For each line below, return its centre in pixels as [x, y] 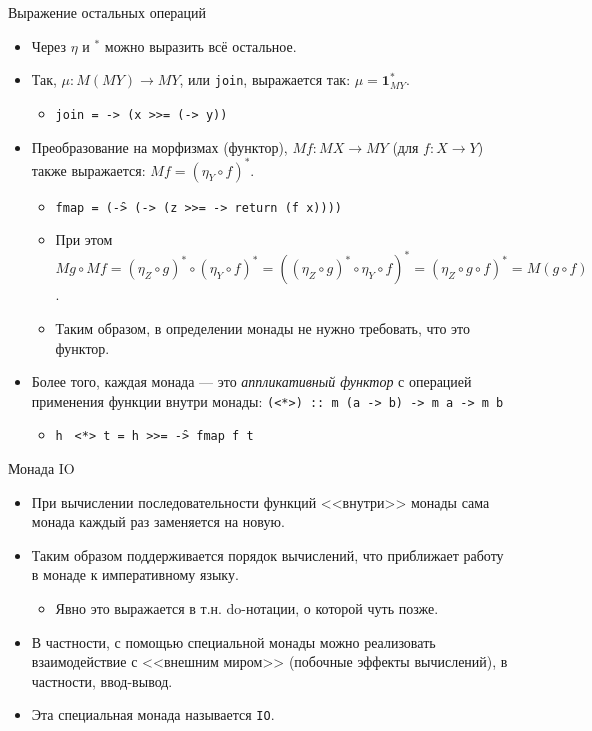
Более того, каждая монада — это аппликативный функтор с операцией [251, 381]
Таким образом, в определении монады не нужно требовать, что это [263, 327]
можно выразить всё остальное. [200, 45]
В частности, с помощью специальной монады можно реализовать [233, 641]
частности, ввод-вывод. [102, 680]
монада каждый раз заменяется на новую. [158, 521]
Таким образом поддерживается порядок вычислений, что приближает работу [267, 554]
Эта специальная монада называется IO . [153, 714]
